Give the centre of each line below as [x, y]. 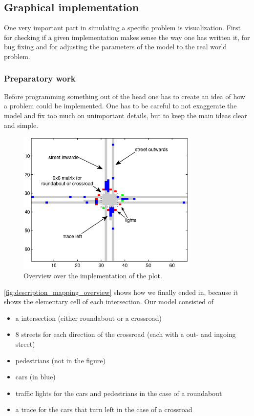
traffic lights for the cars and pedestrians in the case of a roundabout [119, 393]
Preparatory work [40, 78]
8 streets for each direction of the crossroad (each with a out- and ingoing [126, 334]
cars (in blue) [35, 377]
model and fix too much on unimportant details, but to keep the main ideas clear [126, 115]
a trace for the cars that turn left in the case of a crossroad [104, 409]
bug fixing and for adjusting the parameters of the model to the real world [116, 47]
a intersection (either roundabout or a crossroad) [88, 318]
